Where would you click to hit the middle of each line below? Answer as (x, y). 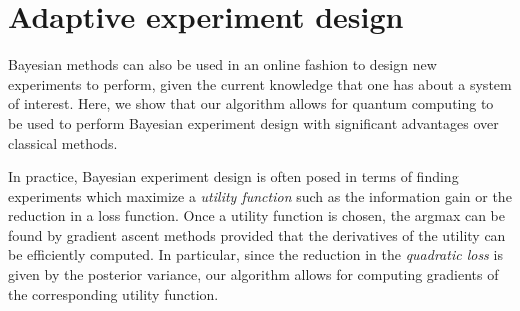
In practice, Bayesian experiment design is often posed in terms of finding (233, 176)
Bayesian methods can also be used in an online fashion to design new (222, 64)
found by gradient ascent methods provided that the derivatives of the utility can (257, 234)
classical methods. (63, 142)
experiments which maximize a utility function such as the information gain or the (260, 195)
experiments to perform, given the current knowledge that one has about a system (260, 83)
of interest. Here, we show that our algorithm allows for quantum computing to (251, 103)
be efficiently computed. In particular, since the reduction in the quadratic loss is (255, 254)
